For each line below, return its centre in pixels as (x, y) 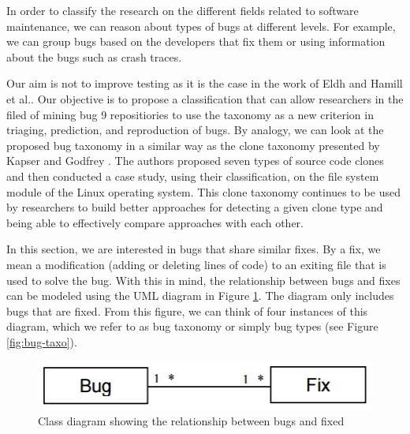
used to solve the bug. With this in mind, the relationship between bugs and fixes (203, 280)
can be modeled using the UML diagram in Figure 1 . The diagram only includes (200, 296)
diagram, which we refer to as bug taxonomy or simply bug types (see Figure (192, 326)
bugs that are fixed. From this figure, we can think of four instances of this (187, 311)
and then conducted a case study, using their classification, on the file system (193, 176)
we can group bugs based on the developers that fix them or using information (196, 41)
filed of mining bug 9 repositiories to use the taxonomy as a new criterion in (190, 114)
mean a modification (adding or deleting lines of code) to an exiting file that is (196, 264)
